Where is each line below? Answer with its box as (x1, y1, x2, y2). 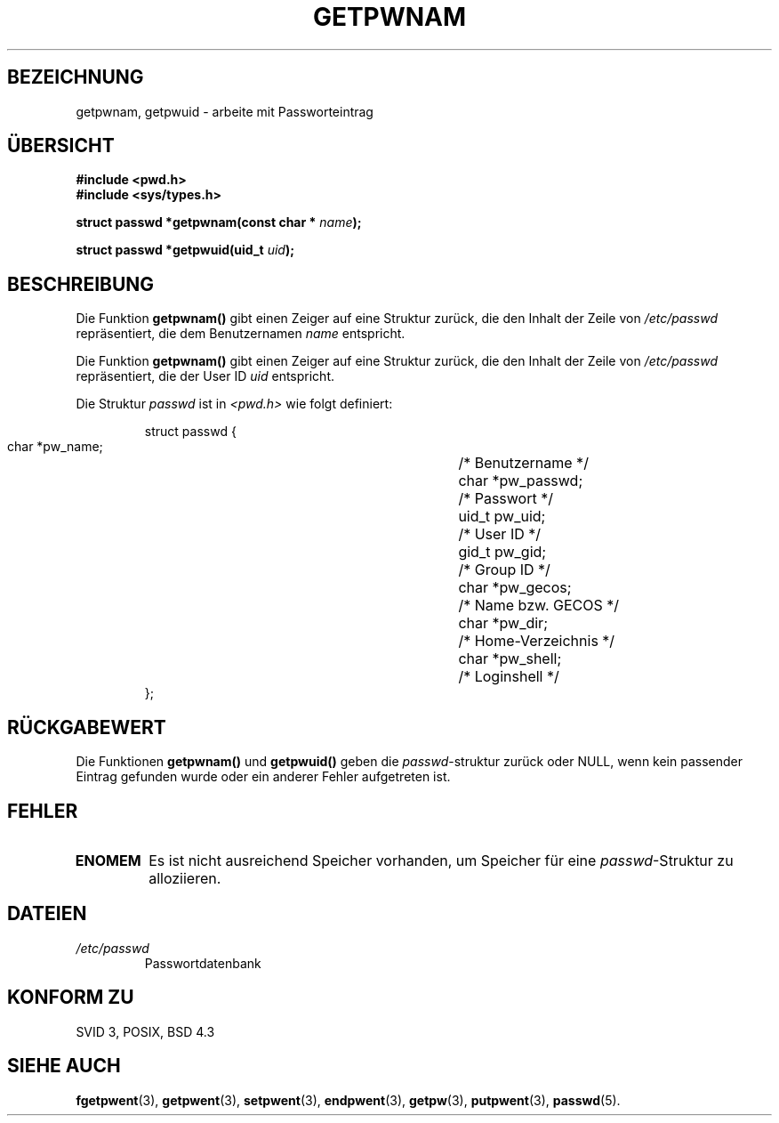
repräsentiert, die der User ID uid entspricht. (76, 368, 335, 384)
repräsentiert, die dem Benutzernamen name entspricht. (76, 326, 406, 342)
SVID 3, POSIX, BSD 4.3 (76, 1023, 215, 1039)
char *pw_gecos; (458, 578, 572, 597)
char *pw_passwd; (458, 472, 583, 490)
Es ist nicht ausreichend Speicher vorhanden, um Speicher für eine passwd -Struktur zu (149, 851, 734, 869)
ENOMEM (75, 851, 141, 869)
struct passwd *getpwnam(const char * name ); (76, 214, 362, 230)
